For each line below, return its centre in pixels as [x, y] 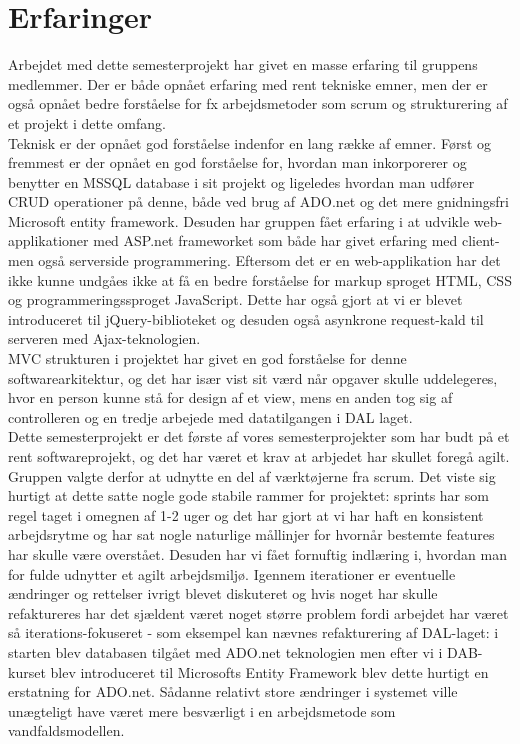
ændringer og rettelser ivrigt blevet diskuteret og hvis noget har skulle [223, 593]
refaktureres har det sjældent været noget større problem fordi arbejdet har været [258, 612]
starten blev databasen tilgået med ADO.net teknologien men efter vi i [225, 651]
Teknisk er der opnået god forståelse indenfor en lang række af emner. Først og [249, 142]
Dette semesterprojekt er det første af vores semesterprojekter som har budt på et [259, 436]
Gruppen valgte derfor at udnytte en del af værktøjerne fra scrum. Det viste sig [252, 475]
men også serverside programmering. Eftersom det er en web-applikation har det [254, 260]
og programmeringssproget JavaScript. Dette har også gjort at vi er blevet [235, 299]
